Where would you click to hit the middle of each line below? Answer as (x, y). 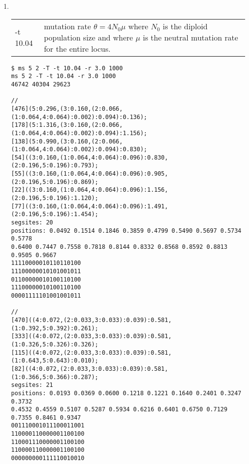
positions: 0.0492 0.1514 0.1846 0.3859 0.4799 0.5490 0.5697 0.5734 (126, 231)
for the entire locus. (77, 48)
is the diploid (185, 26)
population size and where (88, 37)
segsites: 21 (32, 385)
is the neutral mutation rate (191, 37)
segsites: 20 (32, 223)
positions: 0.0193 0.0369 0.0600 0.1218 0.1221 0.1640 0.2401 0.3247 (126, 393)
